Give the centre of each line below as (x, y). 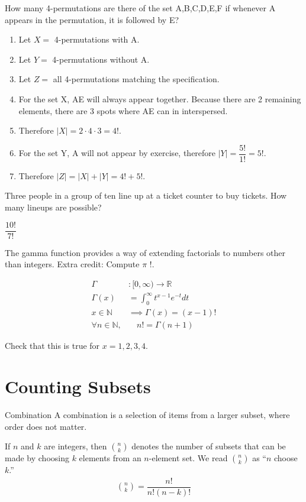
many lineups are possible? (53, 207)
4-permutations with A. (97, 39)
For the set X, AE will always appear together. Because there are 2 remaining (160, 98)
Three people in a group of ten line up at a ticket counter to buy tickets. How (146, 195)
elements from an (110, 458)
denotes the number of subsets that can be (209, 446)
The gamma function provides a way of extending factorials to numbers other (145, 252)
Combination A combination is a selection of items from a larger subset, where (147, 414)
